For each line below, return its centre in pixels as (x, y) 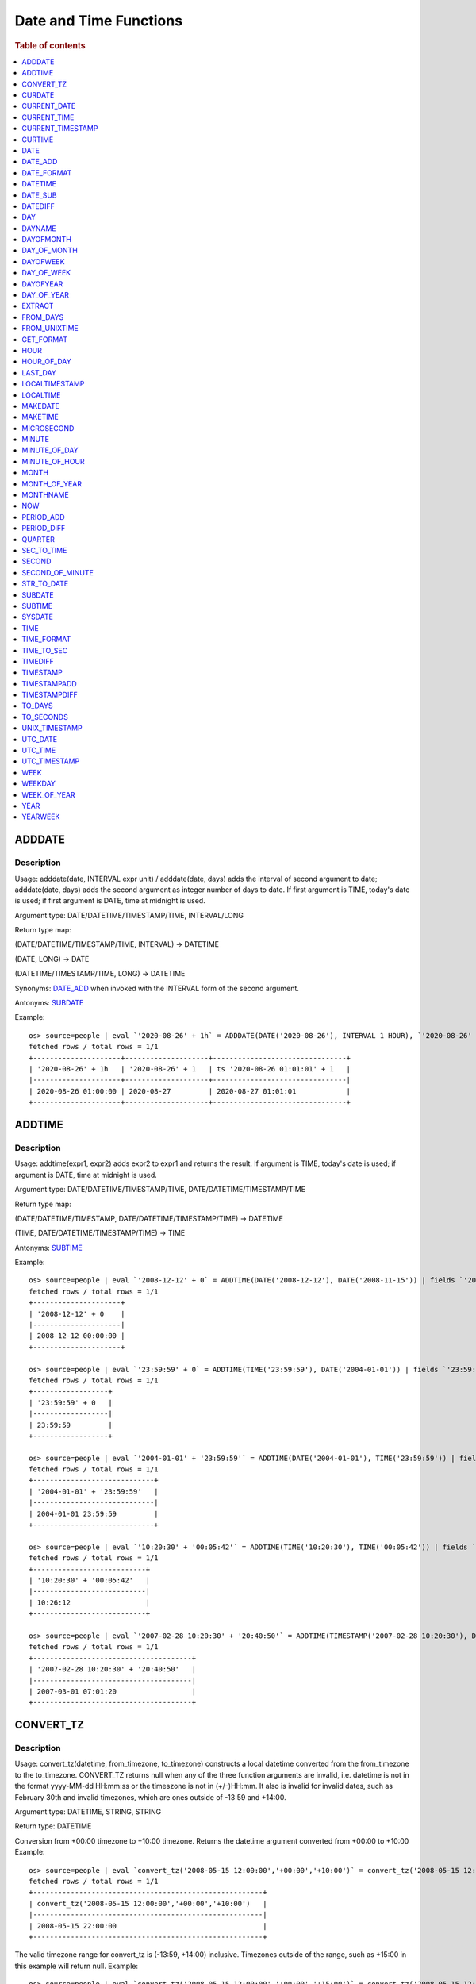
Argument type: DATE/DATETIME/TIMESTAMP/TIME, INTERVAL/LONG (129, 915)
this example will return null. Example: (77, 1966)
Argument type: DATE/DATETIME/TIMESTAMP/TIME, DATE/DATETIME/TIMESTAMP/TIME (160, 1190)
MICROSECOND (48, 428)
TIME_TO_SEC (45, 650)
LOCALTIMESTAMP (53, 384)
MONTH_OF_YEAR (52, 483)
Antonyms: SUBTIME (48, 1248)
